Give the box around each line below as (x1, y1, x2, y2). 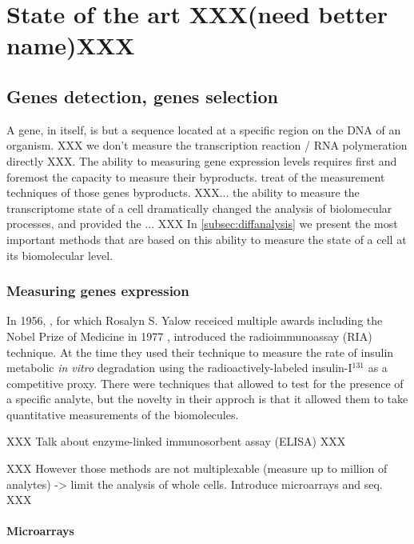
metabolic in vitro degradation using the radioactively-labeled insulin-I (6, 359, 352, 376)
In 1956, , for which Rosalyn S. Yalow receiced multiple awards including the (6, 312, 383, 329)
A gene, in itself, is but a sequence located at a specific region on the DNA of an (6, 121, 401, 138)
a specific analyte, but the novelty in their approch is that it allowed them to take (6, 390, 408, 407)
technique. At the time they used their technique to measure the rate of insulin (6, 343, 394, 360)
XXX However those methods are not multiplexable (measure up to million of (6, 460, 388, 477)
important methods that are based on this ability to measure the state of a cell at (6, 230, 407, 247)
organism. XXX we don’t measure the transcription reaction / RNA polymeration (6, 137, 408, 154)
